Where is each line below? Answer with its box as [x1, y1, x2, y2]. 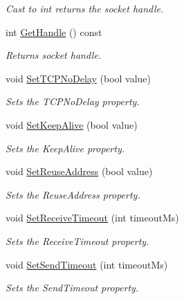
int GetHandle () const [6, 24, 102, 39]
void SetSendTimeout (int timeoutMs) [6, 257, 168, 271]
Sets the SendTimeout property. [6, 280, 139, 295]
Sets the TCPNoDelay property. [6, 94, 140, 109]
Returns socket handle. [6, 48, 102, 62]
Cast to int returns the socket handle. [6, 1, 164, 15]
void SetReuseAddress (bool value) [6, 164, 153, 179]
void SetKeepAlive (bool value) [6, 117, 138, 132]
